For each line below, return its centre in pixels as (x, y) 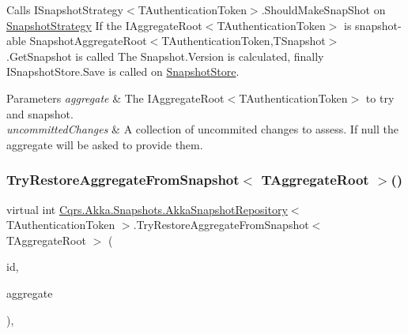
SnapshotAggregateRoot (88, 41)
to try (380, 98)
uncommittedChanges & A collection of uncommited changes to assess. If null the (202, 129)
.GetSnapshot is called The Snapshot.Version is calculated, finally (165, 56)
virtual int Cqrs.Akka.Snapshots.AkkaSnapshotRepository (147, 209)
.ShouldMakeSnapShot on (323, 9)
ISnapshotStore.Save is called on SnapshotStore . (123, 71)
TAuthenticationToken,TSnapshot (244, 41)
